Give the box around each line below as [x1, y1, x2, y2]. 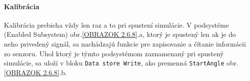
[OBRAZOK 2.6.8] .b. [4, 67, 67, 77]
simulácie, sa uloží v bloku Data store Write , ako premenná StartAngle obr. [4, 58, 239, 68]
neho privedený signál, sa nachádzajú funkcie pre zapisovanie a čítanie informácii [4, 38, 246, 49]
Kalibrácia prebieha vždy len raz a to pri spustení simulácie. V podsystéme [4, 19, 229, 30]
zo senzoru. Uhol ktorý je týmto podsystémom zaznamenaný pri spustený [4, 48, 224, 58]
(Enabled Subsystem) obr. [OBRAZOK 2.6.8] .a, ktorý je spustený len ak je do [4, 29, 236, 39]
